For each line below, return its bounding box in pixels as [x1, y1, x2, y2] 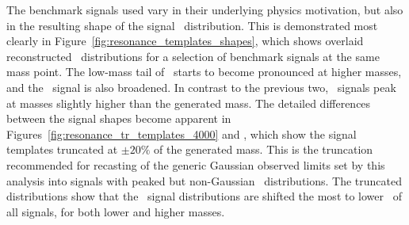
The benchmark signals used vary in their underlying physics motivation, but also [6, 2, 403, 17]
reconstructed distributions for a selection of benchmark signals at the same [6, 48, 380, 64]
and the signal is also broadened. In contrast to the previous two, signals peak [6, 78, 396, 95]
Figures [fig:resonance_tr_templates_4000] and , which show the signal [6, 125, 357, 142]
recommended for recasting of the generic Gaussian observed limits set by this [6, 156, 385, 173]
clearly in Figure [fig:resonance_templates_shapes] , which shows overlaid [6, 32, 364, 49]
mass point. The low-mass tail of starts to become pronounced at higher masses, [6, 63, 402, 80]
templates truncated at [6, 141, 118, 158]
